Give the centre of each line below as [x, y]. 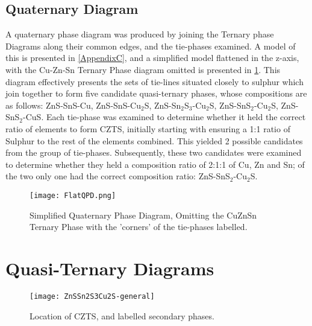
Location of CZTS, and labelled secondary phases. [122, 315]
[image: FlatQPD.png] [73, 195]
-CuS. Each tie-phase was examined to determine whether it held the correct [164, 117]
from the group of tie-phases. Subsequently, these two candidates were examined [154, 152]
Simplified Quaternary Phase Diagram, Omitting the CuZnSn [143, 215]
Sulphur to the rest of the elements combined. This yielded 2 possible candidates [154, 140]
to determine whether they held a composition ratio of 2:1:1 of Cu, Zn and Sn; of [155, 164]
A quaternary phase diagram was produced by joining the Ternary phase [140, 34]
